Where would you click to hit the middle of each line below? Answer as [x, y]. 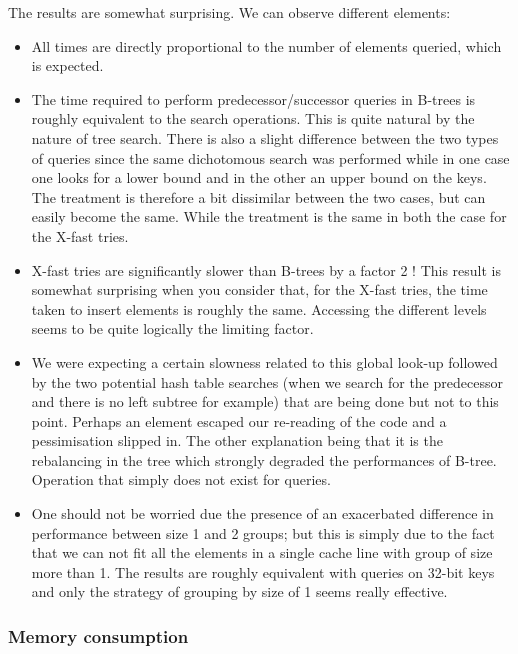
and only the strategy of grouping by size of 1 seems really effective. [239, 591]
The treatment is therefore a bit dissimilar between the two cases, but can [258, 196]
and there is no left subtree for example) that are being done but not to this [265, 401]
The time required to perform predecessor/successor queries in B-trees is [253, 98]
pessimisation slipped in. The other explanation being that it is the [237, 440]
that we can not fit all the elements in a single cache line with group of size [262, 552]
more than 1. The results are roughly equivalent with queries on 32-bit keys [263, 571]
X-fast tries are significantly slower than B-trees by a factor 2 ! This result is [266, 269]
